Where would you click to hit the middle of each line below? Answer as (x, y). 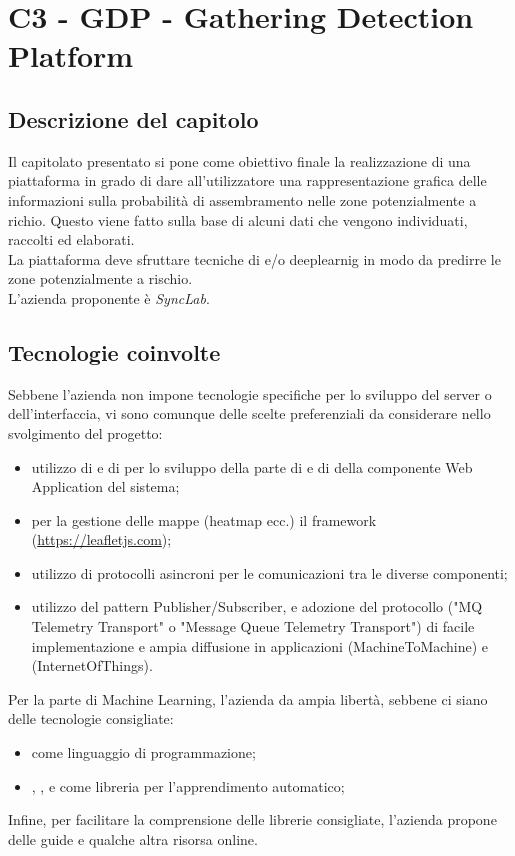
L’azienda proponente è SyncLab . (109, 297)
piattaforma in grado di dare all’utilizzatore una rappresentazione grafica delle (247, 180)
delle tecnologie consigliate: (91, 718)
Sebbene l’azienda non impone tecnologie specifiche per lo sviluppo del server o (250, 393)
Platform (71, 55)
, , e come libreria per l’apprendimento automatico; (188, 785)
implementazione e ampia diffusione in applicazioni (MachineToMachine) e (260, 645)
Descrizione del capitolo (133, 118)
